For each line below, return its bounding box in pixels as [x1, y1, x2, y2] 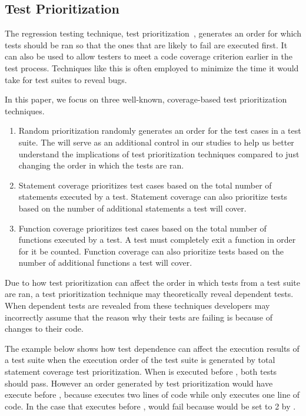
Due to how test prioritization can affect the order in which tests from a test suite [5, 276, 300, 288]
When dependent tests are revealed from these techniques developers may [5, 299, 270, 312]
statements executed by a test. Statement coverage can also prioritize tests [18, 190, 288, 203]
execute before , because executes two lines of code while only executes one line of [5, 388, 300, 401]
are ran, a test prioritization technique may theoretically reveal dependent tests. [5, 288, 294, 300]
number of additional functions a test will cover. [18, 256, 192, 269]
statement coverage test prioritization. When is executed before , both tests [5, 365, 277, 378]
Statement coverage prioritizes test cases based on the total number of [18, 179, 272, 191]
